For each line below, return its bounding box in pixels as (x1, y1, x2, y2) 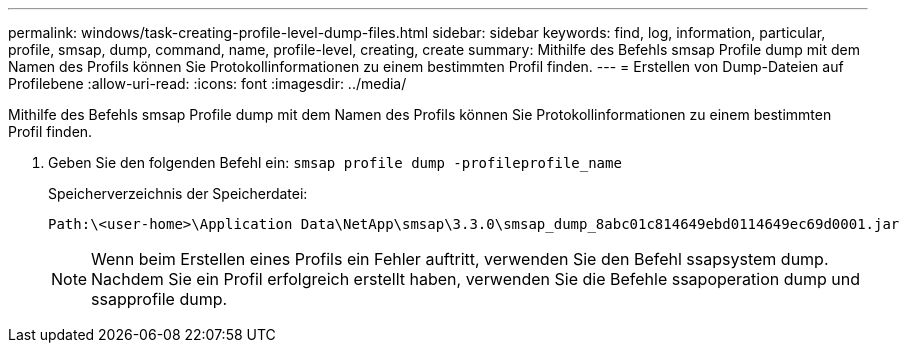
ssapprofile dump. (91, 289, 228, 309)
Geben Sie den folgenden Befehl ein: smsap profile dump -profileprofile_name (48, 154, 622, 171)
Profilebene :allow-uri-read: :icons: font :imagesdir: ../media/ (8, 75, 407, 92)
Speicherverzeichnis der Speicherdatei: (48, 185, 308, 202)
